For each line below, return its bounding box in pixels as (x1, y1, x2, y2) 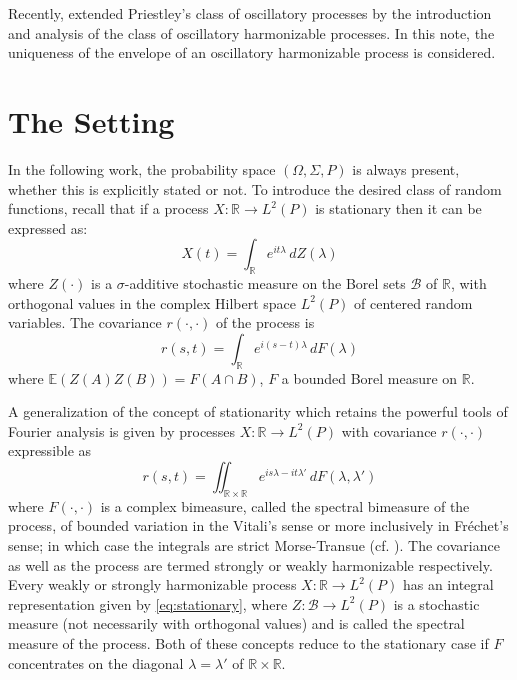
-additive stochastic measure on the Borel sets (124, 273, 406, 294)
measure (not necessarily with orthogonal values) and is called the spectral (8, 613, 465, 634)
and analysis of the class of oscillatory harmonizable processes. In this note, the (8, 22, 495, 43)
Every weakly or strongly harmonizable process (8, 574, 297, 595)
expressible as (8, 440, 92, 461)
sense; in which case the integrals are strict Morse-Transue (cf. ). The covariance (8, 535, 500, 556)
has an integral (402, 574, 494, 595)
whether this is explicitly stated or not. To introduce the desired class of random (8, 178, 502, 199)
